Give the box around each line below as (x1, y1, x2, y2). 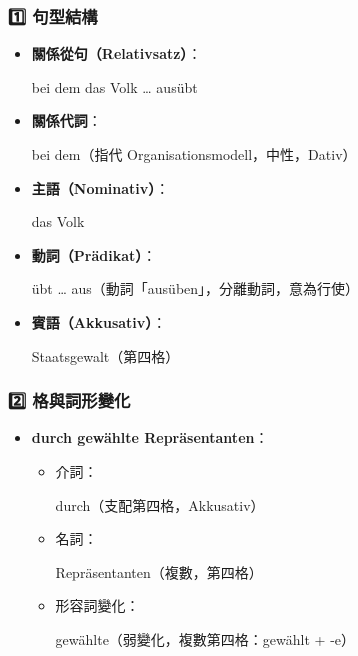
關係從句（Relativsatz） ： (31, 43, 202, 64)
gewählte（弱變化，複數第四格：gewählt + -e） (55, 628, 356, 649)
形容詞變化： (55, 595, 140, 616)
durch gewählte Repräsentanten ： (31, 427, 269, 448)
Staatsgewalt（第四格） (31, 345, 180, 366)
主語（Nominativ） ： (31, 177, 170, 198)
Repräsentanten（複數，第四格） (55, 561, 263, 582)
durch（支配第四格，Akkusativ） (55, 494, 265, 515)
